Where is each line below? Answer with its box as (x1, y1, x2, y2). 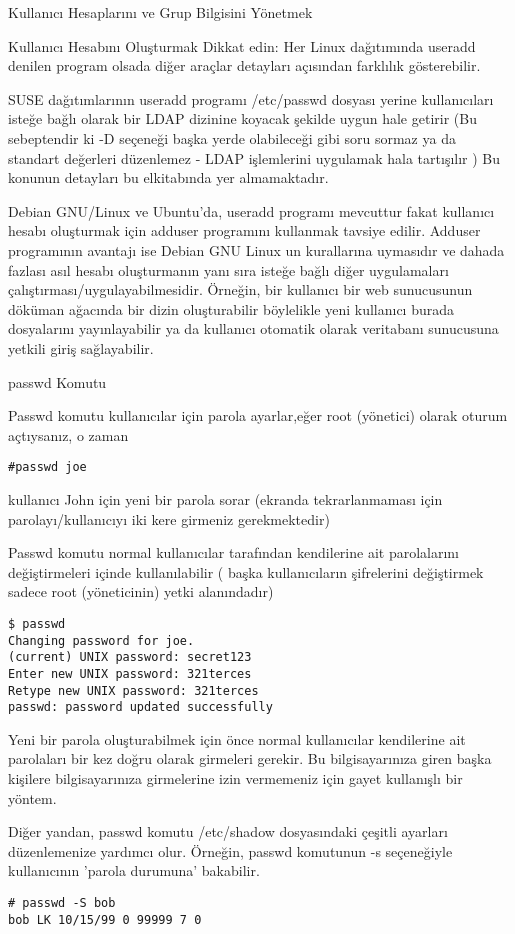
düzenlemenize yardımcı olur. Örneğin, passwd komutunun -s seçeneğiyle (8, 840, 453, 861)
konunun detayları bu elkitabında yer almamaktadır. (8, 167, 329, 188)
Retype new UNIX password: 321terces (8, 683, 259, 698)
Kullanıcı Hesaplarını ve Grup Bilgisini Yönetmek (8, 2, 313, 22)
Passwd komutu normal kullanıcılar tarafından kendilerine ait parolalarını (8, 542, 460, 563)
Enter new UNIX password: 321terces (8, 666, 252, 681)
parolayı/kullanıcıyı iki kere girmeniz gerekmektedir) (8, 508, 330, 529)
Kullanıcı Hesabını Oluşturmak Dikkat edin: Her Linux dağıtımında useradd (8, 35, 476, 56)
